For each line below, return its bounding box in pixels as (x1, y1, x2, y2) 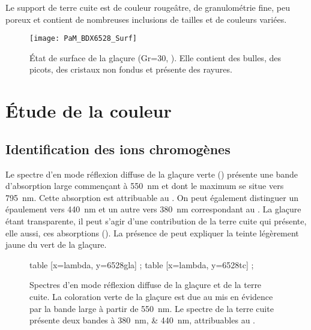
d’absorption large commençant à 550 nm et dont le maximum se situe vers (5, 179, 284, 192)
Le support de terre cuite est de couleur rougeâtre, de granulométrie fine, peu (5, 1, 290, 13)
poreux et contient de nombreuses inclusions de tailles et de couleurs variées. (5, 13, 287, 25)
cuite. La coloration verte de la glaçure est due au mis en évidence (29, 290, 273, 302)
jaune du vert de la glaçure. (5, 238, 107, 251)
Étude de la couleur (5, 98, 172, 123)
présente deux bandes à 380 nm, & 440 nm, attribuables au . (29, 314, 255, 326)
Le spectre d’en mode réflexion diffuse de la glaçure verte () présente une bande (5, 167, 298, 180)
